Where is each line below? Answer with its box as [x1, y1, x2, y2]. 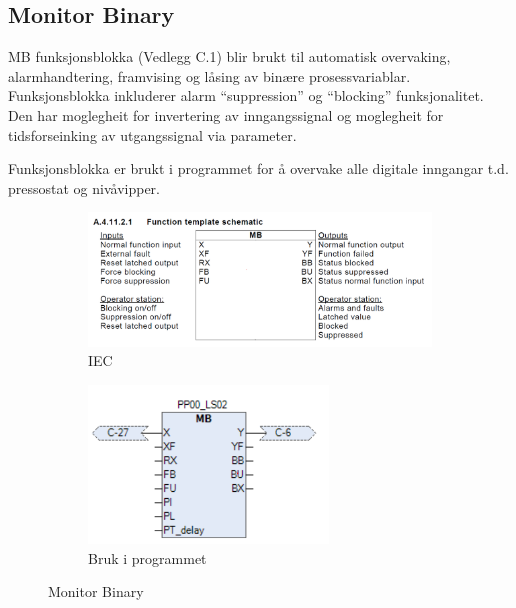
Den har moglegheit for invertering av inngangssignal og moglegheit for [8, 104, 444, 125]
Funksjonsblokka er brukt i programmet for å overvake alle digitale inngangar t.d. [8, 158, 509, 179]
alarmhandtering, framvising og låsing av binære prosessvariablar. [8, 65, 411, 86]
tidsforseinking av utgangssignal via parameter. [8, 124, 297, 145]
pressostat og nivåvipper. [8, 177, 160, 198]
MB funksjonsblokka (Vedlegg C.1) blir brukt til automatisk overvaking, [8, 46, 451, 67]
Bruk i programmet [88, 547, 207, 568]
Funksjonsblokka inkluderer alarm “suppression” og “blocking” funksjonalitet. [8, 85, 484, 106]
